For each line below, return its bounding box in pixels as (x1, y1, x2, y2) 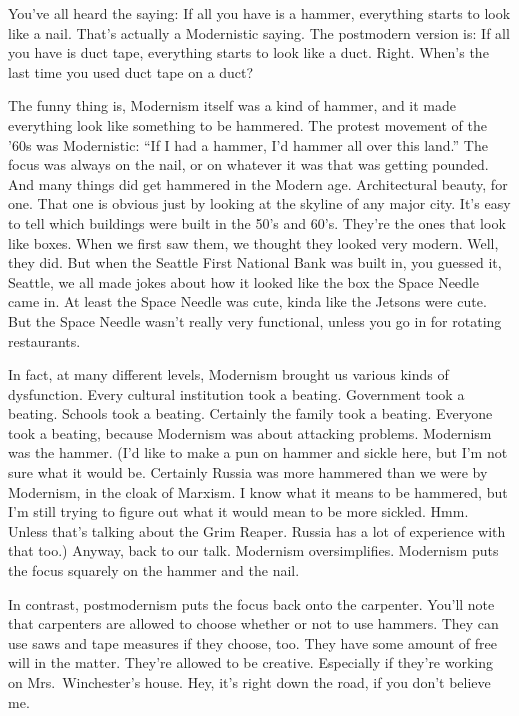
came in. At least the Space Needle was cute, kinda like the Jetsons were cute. (8, 291, 487, 312)
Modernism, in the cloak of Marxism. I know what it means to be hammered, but (8, 481, 508, 502)
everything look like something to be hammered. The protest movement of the (8, 114, 487, 135)
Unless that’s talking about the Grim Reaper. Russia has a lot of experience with (8, 520, 506, 541)
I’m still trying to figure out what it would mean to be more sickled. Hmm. (8, 501, 469, 522)
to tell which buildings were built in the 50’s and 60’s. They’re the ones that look (8, 212, 506, 233)
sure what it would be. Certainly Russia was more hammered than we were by (8, 462, 488, 483)
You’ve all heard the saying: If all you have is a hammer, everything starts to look (8, 3, 511, 23)
